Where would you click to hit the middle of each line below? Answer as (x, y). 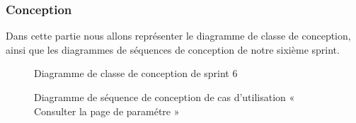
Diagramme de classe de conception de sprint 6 (136, 73)
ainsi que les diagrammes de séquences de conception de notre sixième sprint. (173, 49)
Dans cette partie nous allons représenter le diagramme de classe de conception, (178, 36)
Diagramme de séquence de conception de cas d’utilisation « (165, 97)
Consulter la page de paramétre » (107, 111)
